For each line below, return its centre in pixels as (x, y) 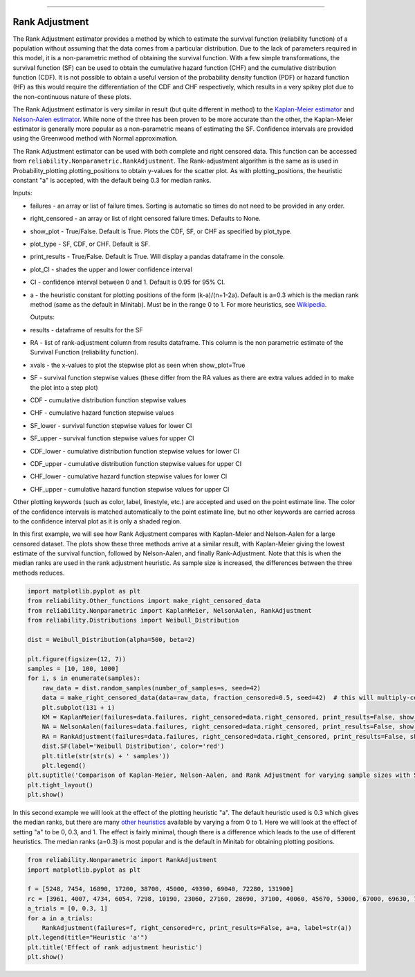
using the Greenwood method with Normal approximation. (95, 138)
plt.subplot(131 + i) (79, 707)
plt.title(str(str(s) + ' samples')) (106, 756)
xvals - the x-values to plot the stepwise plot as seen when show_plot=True (138, 365)
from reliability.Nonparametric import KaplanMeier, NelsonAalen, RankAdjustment (170, 610)
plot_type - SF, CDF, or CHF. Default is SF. (90, 244)
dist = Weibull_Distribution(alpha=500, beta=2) (111, 639)
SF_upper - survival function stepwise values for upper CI (112, 438)
